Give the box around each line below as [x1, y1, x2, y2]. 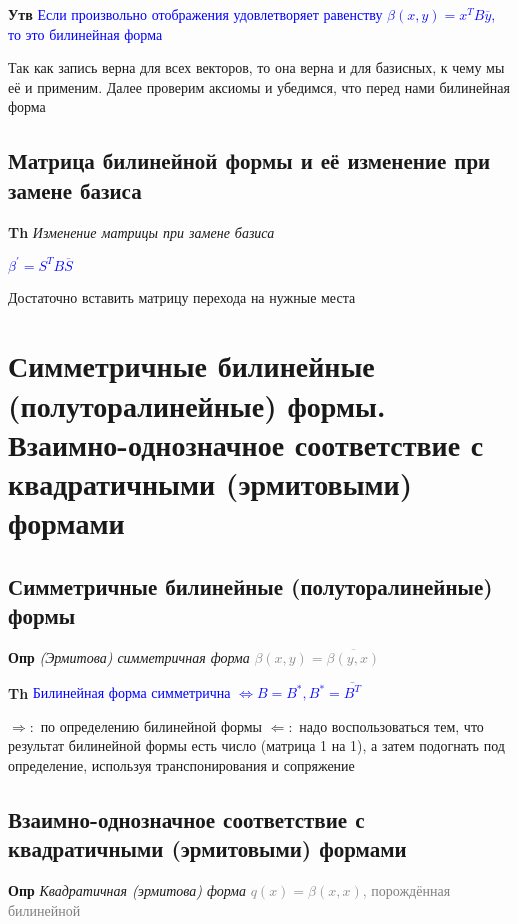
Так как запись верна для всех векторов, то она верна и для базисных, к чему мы [8, 57, 505, 78]
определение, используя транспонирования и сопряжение [8, 755, 355, 776]
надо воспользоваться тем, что [299, 715, 484, 736]
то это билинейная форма [8, 23, 163, 44]
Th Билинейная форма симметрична [8, 682, 231, 703]
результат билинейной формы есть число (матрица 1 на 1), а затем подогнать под [8, 735, 505, 756]
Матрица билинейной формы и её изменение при [8, 145, 491, 176]
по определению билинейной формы [40, 715, 263, 736]
